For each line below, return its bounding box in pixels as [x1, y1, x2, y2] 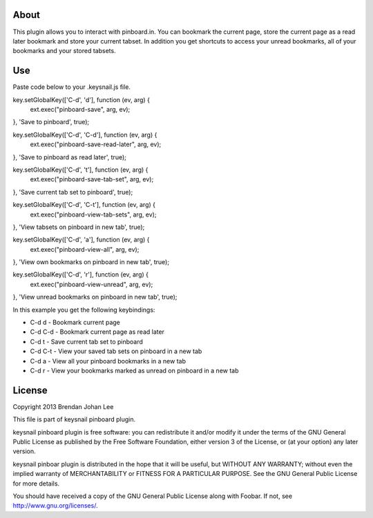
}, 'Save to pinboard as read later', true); [12, 152, 127, 161]
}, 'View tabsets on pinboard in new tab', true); [12, 223, 145, 231]
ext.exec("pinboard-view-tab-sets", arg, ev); [30, 210, 157, 219]
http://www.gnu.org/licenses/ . [12, 501, 98, 510]
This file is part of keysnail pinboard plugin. [12, 415, 136, 424]
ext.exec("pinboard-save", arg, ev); [30, 105, 131, 113]
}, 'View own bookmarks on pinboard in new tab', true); [12, 258, 169, 266]
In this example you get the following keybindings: [12, 306, 155, 314]
